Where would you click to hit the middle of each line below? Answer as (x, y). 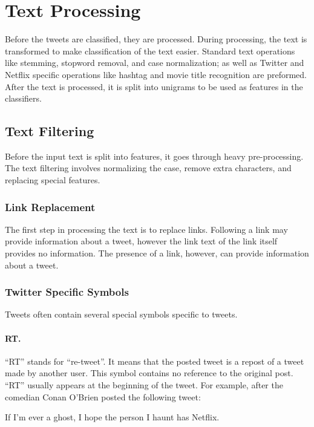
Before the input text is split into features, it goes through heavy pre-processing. (154, 156)
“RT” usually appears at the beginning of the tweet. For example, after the (144, 385)
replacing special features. (53, 180)
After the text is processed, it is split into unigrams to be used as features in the (154, 86)
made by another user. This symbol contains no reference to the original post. (149, 373)
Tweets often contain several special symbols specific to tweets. (121, 314)
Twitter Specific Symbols (67, 292)
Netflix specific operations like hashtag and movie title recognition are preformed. (156, 74)
